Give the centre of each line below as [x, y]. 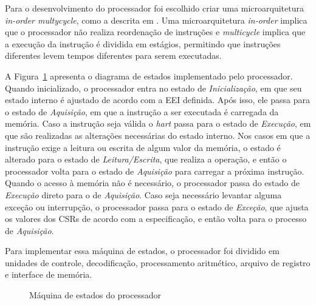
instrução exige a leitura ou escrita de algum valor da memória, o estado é [143, 147]
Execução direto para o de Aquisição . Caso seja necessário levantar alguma [143, 194]
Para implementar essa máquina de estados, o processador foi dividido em [142, 251]
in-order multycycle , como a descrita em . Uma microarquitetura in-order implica [156, 20]
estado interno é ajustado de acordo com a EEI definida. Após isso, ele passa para [157, 100]
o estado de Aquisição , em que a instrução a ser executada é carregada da [142, 111]
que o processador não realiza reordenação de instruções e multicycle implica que [155, 32]
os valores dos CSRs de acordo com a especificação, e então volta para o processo [156, 219]
